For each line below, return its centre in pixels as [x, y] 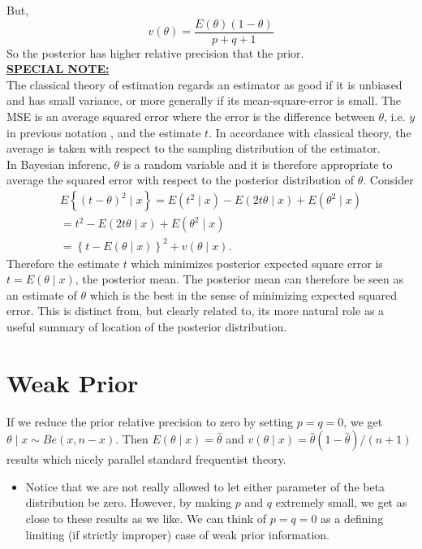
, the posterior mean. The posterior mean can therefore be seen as [239, 279]
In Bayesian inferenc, [58, 164]
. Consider [388, 180]
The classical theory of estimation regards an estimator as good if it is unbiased [205, 84]
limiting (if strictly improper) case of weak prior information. [177, 534]
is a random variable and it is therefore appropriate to [258, 164]
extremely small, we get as [341, 502]
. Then [132, 439]
